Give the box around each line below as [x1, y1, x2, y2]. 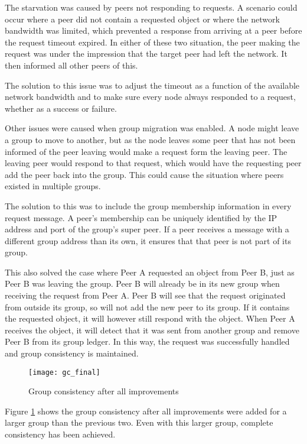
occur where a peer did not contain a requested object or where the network [5, 12, 280, 25]
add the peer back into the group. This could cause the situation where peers [5, 168, 284, 180]
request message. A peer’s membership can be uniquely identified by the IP [5, 211, 277, 223]
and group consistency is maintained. [5, 347, 139, 359]
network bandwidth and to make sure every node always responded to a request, [5, 90, 296, 103]
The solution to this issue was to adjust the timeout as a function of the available [5, 79, 300, 91]
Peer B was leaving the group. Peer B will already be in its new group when [5, 277, 280, 290]
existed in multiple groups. [5, 180, 101, 192]
